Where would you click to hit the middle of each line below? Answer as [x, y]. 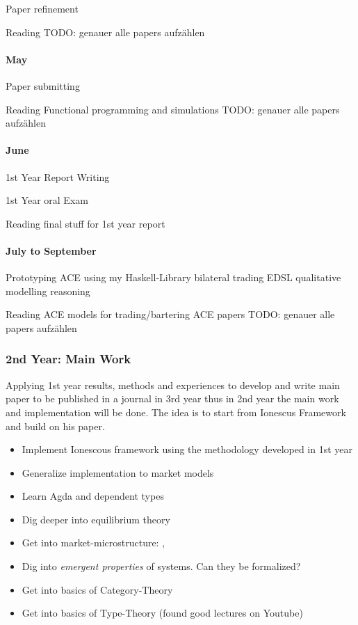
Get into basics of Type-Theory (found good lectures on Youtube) [162, 613]
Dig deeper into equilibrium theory [96, 519]
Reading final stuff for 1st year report [86, 223]
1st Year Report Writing [58, 176]
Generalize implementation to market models [118, 472]
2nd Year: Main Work [68, 359]
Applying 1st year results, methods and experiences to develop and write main [173, 385]
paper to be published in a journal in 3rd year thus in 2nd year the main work [172, 398]
